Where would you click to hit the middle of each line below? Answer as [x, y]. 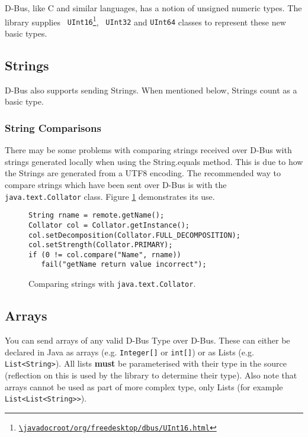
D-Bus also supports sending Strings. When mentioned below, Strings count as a [151, 90]
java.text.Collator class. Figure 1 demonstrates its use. [110, 196]
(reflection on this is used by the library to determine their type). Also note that [151, 375]
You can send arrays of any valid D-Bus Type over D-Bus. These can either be [147, 340]
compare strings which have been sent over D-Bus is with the [116, 184]
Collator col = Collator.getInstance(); [109, 225]
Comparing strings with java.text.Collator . [112, 284]
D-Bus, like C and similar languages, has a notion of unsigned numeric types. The [153, 8]
